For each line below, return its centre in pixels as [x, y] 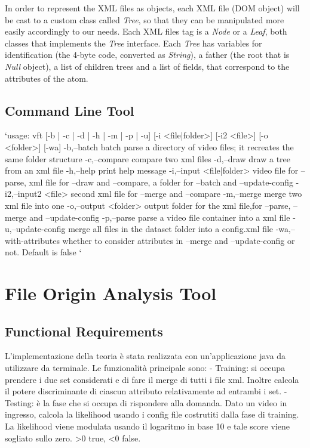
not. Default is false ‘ [43, 252]
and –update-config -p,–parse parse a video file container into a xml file [160, 217]
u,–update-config [35, 229]
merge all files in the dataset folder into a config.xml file [171, 229]
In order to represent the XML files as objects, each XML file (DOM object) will [152, 8]
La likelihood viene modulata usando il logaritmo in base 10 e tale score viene [147, 426]
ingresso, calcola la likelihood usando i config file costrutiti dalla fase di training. [152, 414]
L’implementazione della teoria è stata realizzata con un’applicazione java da [145, 356]
